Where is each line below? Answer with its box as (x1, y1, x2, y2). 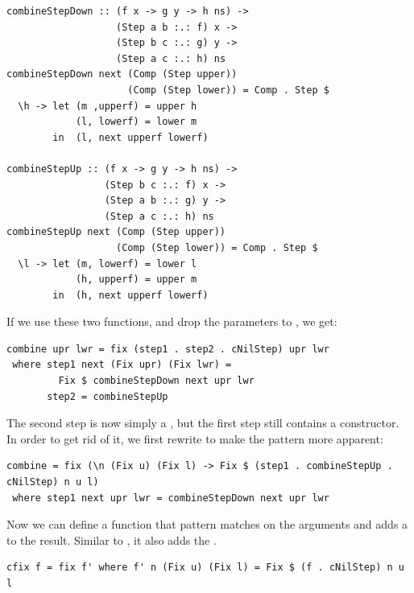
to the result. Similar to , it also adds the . (6, 531, 217, 548)
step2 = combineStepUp (47, 390, 168, 402)
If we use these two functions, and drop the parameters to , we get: (6, 313, 337, 330)
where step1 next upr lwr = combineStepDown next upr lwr (12, 492, 329, 504)
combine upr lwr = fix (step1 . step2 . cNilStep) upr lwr (6, 343, 329, 355)
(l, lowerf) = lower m (75, 116, 197, 128)
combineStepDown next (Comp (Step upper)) (6, 68, 238, 80)
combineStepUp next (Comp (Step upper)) (6, 226, 226, 238)
